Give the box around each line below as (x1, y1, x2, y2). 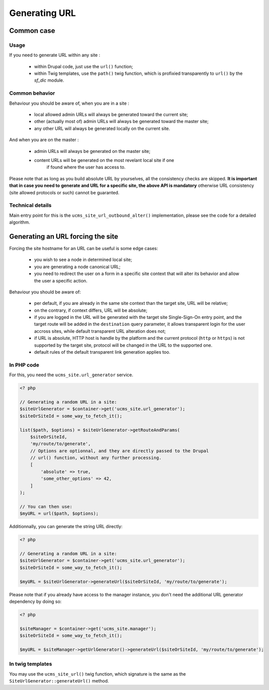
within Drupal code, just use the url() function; (34, 63, 133, 69)
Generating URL (9, 7, 76, 18)
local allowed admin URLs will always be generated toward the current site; (34, 112, 188, 118)
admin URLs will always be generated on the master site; (34, 148, 150, 154)
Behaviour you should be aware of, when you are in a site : (9, 100, 130, 106)
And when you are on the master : (9, 137, 79, 143)
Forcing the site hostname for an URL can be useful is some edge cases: (9, 245, 158, 251)
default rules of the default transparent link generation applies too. (34, 349, 170, 355)
